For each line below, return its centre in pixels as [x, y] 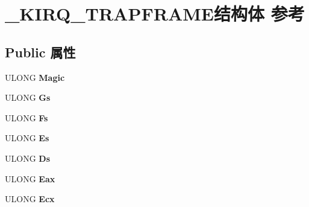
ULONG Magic [35, 77]
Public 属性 [40, 52]
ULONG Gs [28, 97]
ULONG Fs [27, 117]
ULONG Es [27, 138]
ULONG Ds [28, 158]
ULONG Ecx [30, 199]
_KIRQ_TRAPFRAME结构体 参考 [155, 14]
